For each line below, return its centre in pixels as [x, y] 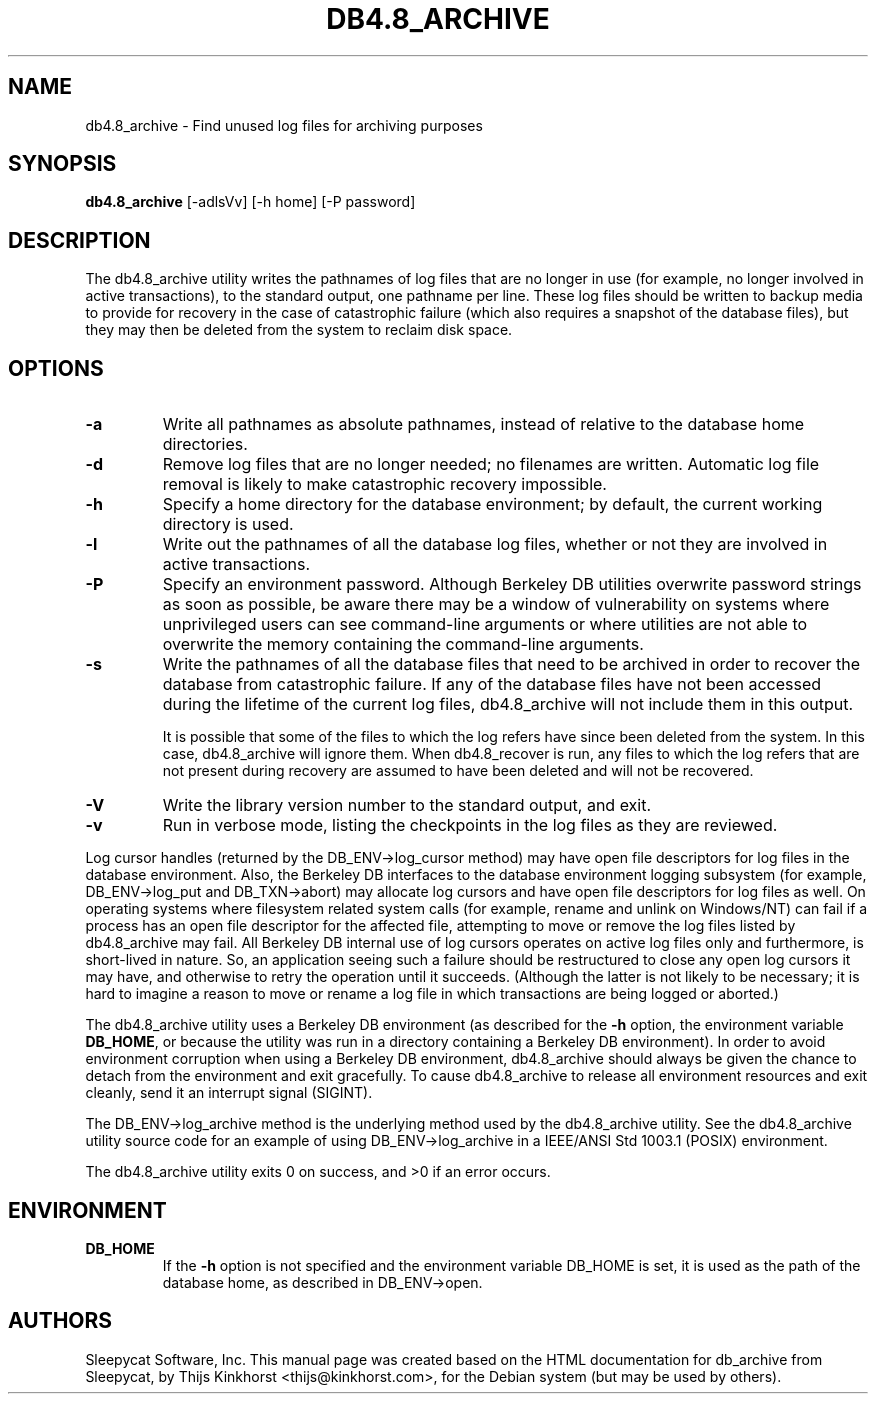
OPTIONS [56, 368]
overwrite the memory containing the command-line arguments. [403, 644]
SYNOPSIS [62, 164]
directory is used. [228, 524]
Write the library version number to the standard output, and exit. [407, 805]
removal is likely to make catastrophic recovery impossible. [384, 484]
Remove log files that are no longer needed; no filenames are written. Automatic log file [491, 464]
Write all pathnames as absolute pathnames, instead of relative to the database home [483, 424]
